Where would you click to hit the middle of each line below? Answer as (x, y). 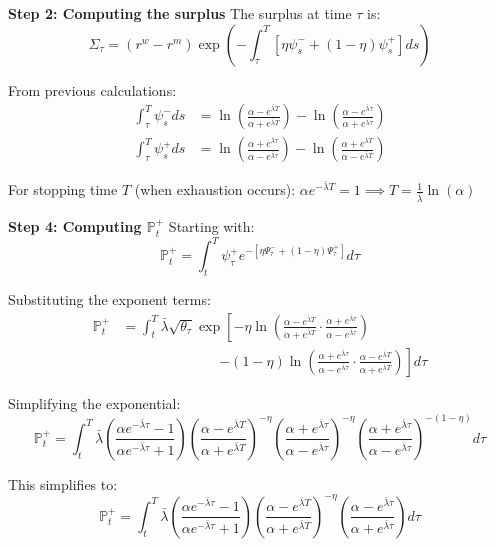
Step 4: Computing (75, 226)
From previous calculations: (92, 89)
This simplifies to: (63, 483)
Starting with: (211, 226)
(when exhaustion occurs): (215, 189)
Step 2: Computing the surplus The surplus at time (180, 13)
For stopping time (63, 189)
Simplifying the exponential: (94, 402)
